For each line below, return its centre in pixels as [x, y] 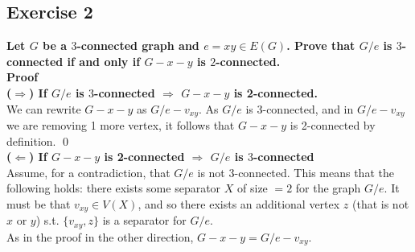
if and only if [104, 61]
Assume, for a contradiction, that [88, 172]
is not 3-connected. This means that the [296, 172]
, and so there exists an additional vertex [239, 204]
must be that [39, 204]
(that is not [381, 204]
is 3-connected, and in [300, 108]
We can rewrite [44, 108]
